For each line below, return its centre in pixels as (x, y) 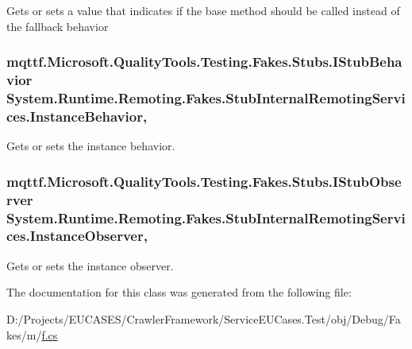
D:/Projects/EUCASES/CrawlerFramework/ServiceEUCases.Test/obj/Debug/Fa (204, 318)
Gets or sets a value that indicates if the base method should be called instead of (203, 10)
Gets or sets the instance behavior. (91, 146)
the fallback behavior (58, 26)
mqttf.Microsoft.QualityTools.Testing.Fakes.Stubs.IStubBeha (204, 62)
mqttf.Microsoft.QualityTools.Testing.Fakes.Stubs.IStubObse (204, 181)
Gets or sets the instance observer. (90, 265)
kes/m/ (24, 334)
